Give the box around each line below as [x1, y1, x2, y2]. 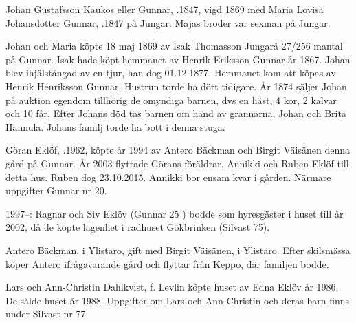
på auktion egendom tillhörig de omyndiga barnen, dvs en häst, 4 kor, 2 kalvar [5, 92, 337, 107]
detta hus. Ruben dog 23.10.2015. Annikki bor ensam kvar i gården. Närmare [5, 169, 331, 184]
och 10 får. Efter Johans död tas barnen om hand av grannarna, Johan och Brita [5, 106, 346, 121]
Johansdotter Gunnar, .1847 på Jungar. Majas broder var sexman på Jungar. [5, 15, 331, 30]
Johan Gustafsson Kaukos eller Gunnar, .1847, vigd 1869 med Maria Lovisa [5, 2, 324, 16]
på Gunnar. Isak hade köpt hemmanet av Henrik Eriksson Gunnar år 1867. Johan [5, 52, 351, 66]
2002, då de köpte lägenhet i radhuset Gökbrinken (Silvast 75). [5, 220, 270, 234]
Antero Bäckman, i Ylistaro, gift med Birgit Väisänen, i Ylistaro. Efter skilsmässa [5, 242, 351, 257]
